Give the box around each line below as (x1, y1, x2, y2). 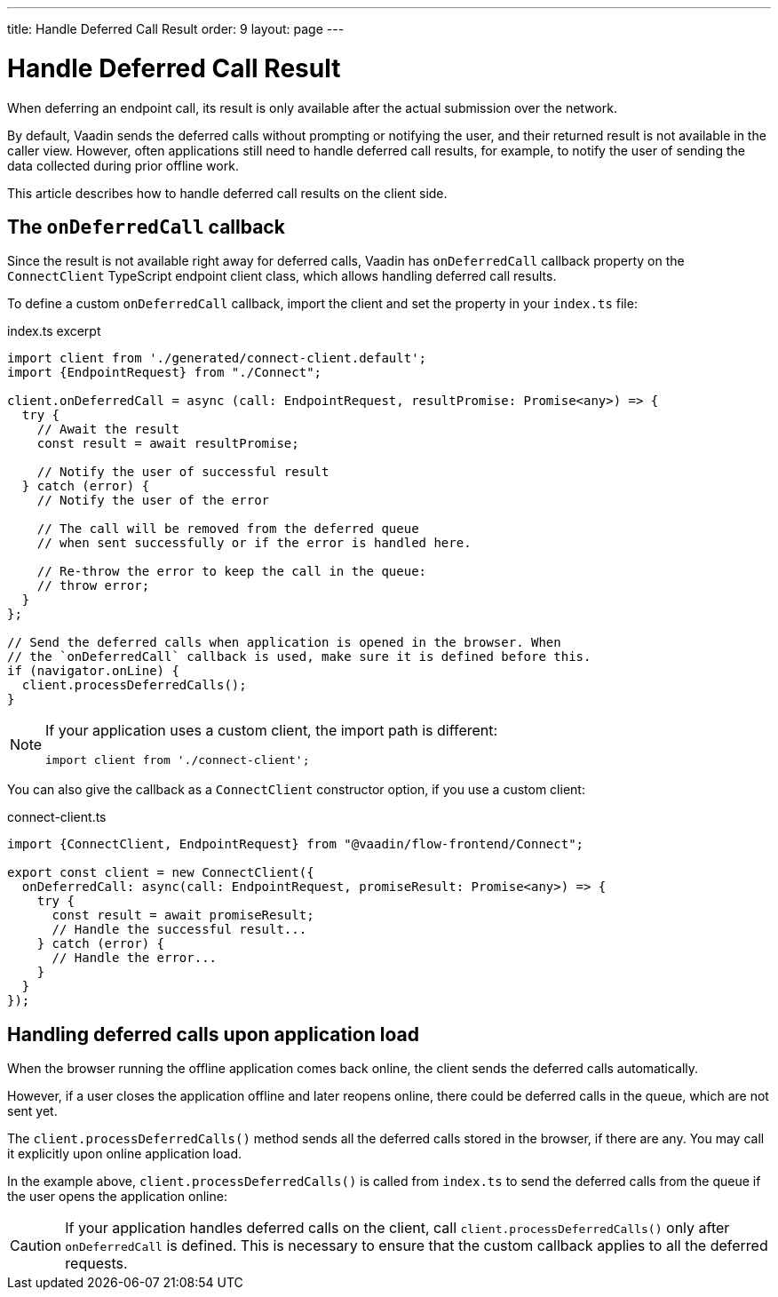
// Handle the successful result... (52, 922, 307, 937)
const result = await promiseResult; (52, 908, 314, 923)
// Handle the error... (52, 951, 218, 966)
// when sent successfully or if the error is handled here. (36, 536, 472, 551)
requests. (65, 1254, 128, 1273)
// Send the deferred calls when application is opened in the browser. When (7, 635, 561, 650)
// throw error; (36, 578, 150, 593)
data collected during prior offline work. (7, 157, 239, 173)
